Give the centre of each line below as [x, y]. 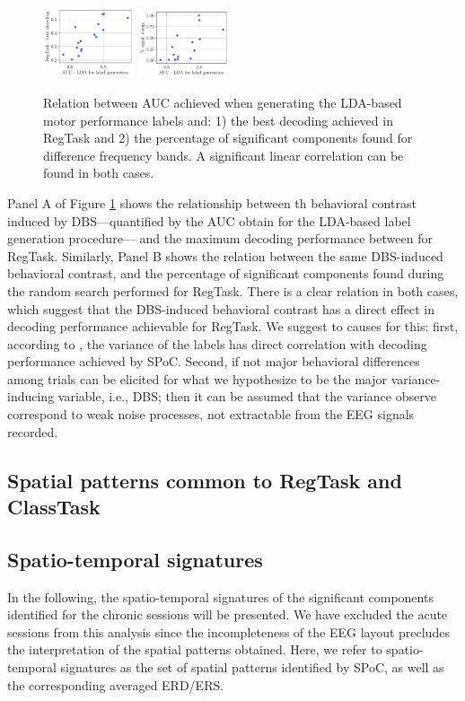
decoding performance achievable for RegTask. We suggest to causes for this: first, [233, 326]
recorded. [33, 431]
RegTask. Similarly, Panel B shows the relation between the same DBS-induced [225, 255]
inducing [31, 396]
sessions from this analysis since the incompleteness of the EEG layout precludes [228, 631]
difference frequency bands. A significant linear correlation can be [224, 155]
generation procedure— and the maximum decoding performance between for [220, 238]
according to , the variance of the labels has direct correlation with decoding [217, 343]
